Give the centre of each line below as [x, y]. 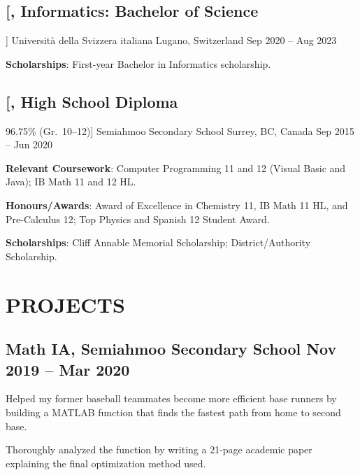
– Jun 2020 [29, 144]
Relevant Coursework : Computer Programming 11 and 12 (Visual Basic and [176, 168]
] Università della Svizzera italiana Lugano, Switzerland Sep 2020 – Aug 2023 [171, 40]
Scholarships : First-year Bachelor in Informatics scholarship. [138, 63]
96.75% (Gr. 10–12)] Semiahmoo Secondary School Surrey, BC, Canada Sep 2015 [180, 130]
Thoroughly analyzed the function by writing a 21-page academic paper [159, 449]
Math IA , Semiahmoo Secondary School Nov [171, 349]
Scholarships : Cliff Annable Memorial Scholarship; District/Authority [158, 242]
